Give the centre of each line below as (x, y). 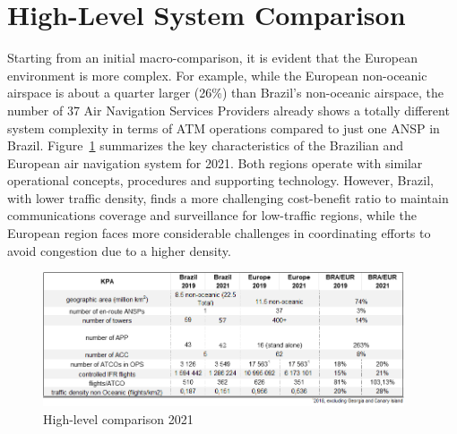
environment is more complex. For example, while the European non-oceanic (217, 75)
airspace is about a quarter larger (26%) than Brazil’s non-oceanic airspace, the (225, 93)
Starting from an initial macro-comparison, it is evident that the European (212, 58)
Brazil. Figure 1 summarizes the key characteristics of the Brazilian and (206, 145)
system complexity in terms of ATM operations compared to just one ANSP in (224, 128)
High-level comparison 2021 (118, 418)
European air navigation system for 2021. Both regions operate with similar (215, 162)
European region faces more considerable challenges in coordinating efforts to (219, 233)
